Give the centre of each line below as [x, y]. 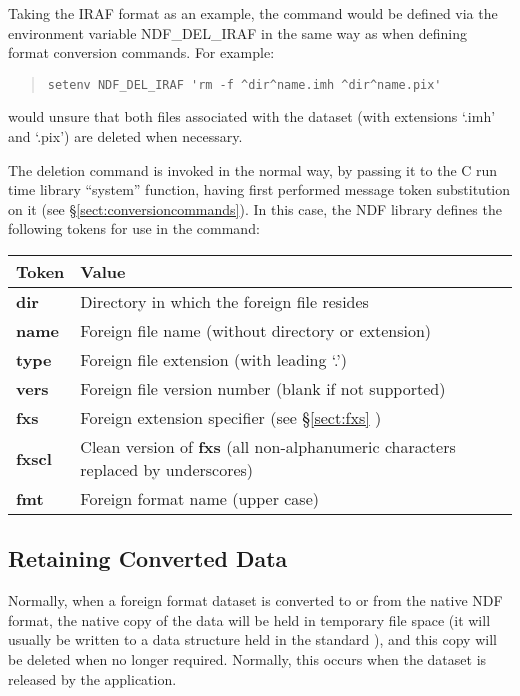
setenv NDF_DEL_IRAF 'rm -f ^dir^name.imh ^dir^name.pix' [244, 84]
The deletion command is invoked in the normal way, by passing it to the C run [253, 169]
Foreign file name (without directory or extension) [256, 330]
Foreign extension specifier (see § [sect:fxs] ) [231, 417]
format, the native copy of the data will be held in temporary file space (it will [249, 619]
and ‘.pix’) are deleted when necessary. [125, 136]
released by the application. [92, 678]
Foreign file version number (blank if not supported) [263, 388]
